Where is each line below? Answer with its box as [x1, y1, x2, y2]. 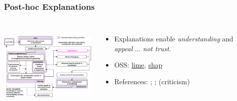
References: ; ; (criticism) [114, 76, 190, 86]
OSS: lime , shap [114, 60, 163, 70]
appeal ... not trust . [114, 43, 171, 53]
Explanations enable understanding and [114, 34, 234, 44]
